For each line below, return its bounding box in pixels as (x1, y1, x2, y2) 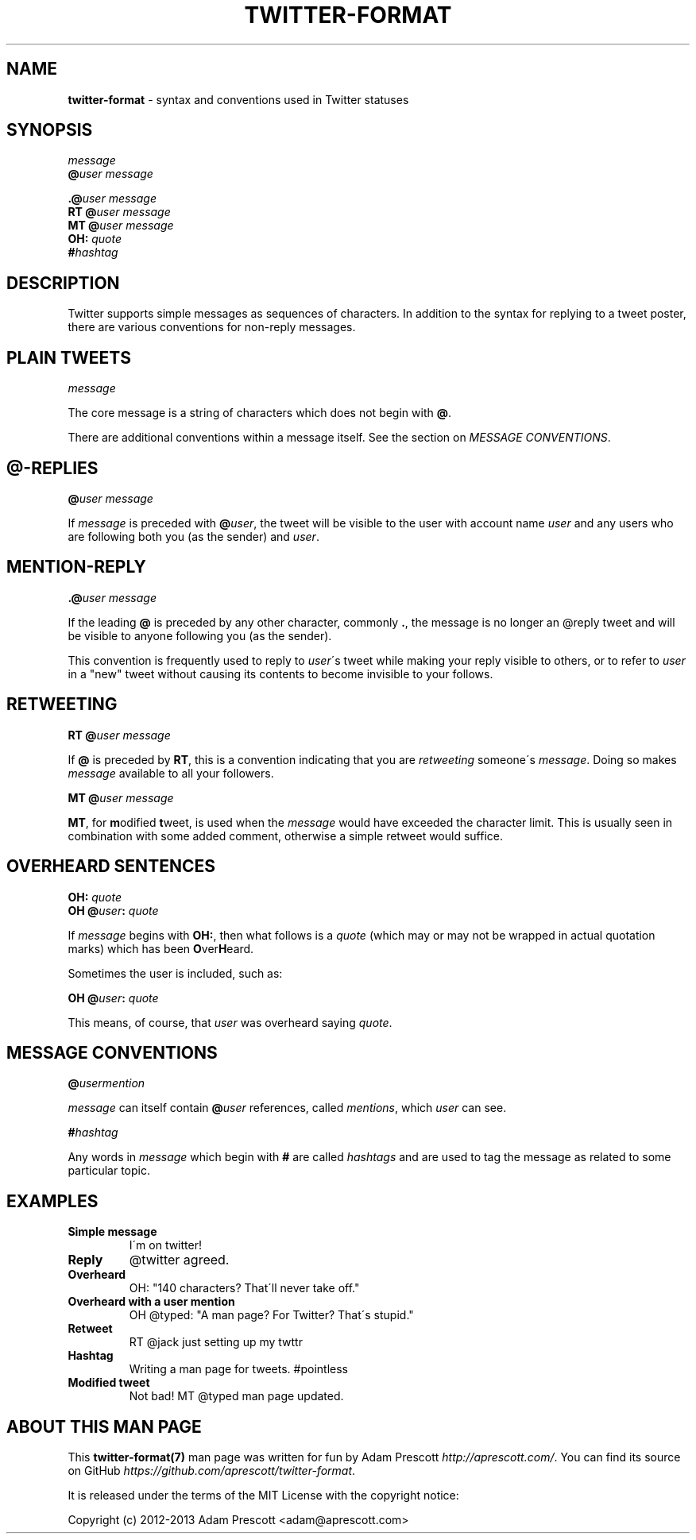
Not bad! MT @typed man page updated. (129, 1389, 344, 1403)
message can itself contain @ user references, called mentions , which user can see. (68, 1101, 507, 1115)
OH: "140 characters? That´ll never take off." (129, 1281, 360, 1295)
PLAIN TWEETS (6, 347, 132, 368)
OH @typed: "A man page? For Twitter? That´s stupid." (129, 1308, 414, 1322)
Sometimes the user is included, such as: (68, 966, 283, 980)
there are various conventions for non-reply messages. (68, 320, 356, 334)
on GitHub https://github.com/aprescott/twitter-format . (68, 1464, 356, 1478)
